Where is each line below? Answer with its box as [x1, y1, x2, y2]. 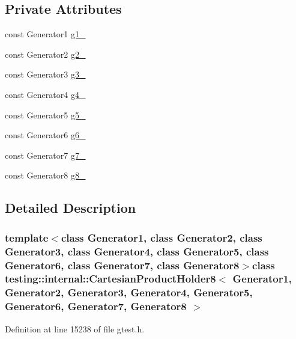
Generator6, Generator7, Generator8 [5, 299, 187, 314]
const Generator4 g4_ [5, 88, 86, 100]
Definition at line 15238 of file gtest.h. [5, 322, 145, 335]
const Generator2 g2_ [5, 47, 86, 60]
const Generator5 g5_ [5, 108, 86, 121]
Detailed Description [5, 198, 136, 217]
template [5, 230, 49, 245]
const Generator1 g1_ [5, 28, 86, 40]
